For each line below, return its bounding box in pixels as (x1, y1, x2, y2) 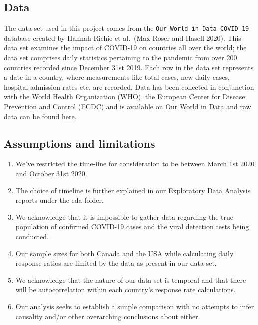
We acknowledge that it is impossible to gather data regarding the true (15, 211, 233, 222)
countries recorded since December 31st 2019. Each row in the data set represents (4, 62, 254, 72)
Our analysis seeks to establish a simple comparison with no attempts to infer (15, 301, 254, 311)
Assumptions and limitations (4, 135, 155, 151)
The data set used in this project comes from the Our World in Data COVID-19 (4, 23, 249, 33)
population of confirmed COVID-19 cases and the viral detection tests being (15, 221, 249, 232)
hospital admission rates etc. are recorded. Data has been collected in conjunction (4, 81, 254, 92)
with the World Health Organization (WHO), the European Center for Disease (4, 91, 245, 102)
